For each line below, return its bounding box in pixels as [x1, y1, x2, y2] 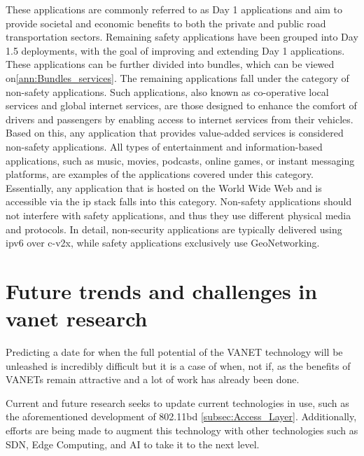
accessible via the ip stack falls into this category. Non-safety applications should [6, 194, 352, 209]
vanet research [6, 304, 148, 333]
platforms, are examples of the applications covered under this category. [6, 167, 314, 181]
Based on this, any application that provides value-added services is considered [6, 125, 344, 140]
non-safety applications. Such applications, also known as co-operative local [6, 84, 329, 99]
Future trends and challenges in [6, 276, 318, 305]
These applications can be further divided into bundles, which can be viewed [6, 57, 335, 71]
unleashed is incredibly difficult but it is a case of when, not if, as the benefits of [6, 358, 351, 373]
